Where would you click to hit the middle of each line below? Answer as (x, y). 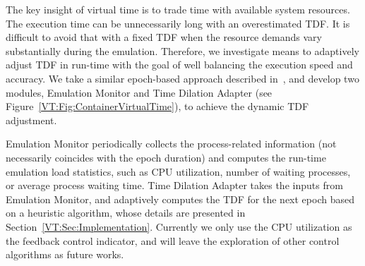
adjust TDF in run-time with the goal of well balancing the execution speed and (179, 65)
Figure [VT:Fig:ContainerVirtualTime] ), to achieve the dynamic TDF (157, 106)
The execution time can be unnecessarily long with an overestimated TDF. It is (178, 23)
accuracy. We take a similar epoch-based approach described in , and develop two (182, 78)
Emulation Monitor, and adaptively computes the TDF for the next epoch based (180, 199)
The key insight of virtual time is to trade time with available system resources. (178, 9)
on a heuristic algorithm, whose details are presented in (126, 213)
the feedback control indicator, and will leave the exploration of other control (173, 240)
